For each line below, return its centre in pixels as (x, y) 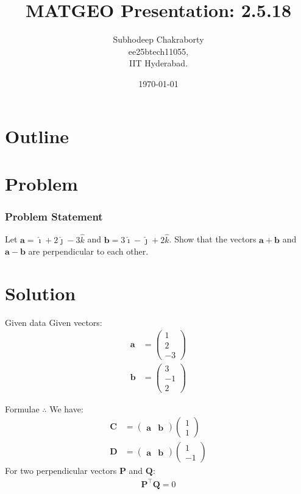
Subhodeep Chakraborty (158, 39)
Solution (41, 293)
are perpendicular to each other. (88, 251)
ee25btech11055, (158, 51)
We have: (66, 408)
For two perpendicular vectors (61, 471)
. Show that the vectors (213, 239)
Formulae (22, 408)
